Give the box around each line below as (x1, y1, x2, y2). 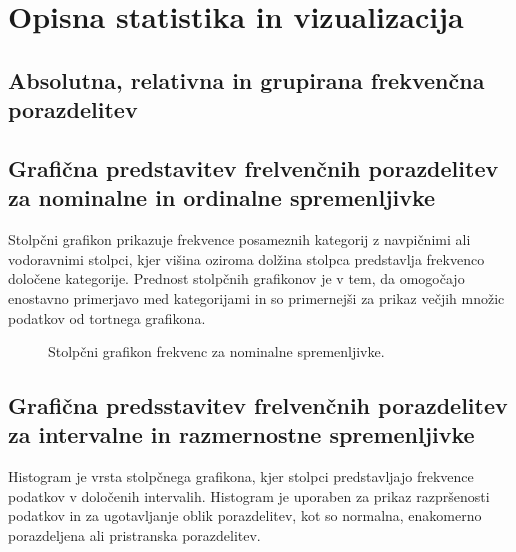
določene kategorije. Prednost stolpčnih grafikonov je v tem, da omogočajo (8, 268, 465, 289)
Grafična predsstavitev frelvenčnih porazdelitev (8, 390, 508, 421)
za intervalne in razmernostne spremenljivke (8, 419, 475, 450)
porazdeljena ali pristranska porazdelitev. (8, 525, 261, 546)
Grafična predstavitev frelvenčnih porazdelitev (8, 152, 499, 183)
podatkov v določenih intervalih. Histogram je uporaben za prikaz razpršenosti (8, 485, 490, 506)
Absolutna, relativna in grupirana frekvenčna (8, 64, 485, 95)
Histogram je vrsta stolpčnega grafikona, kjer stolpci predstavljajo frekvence (8, 466, 474, 487)
